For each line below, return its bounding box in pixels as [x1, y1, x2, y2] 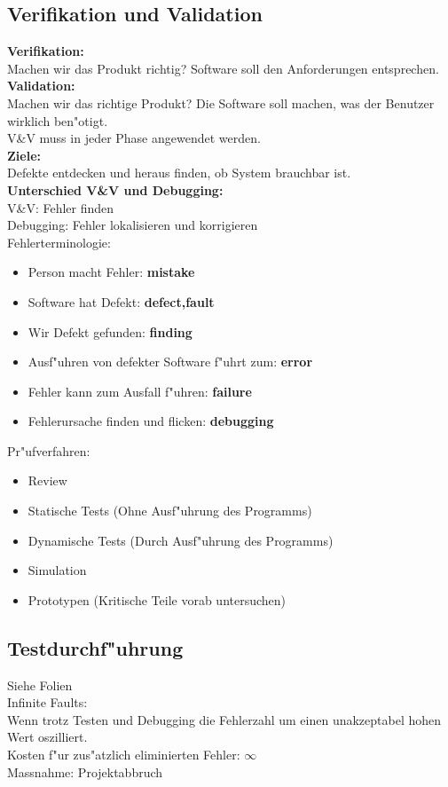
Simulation [28, 561, 87, 579]
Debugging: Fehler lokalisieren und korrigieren [7, 216, 258, 234]
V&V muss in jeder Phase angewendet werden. [7, 129, 261, 147]
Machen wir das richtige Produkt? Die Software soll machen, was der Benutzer [7, 93, 435, 112]
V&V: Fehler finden [7, 198, 114, 216]
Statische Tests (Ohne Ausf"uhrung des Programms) [28, 501, 312, 520]
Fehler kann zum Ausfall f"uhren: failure [28, 382, 252, 400]
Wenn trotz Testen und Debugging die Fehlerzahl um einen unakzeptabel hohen [7, 710, 442, 728]
